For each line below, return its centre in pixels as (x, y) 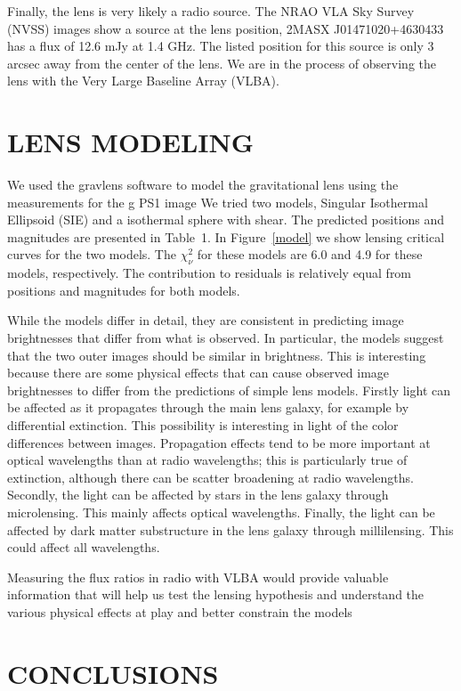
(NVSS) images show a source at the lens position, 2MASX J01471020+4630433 (226, 28)
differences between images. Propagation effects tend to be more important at (219, 442)
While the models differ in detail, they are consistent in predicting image (206, 320)
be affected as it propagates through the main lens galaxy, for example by (208, 407)
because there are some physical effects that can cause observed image (198, 373)
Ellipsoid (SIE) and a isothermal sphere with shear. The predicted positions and (226, 219)
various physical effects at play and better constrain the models (180, 611)
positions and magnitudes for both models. (124, 290)
